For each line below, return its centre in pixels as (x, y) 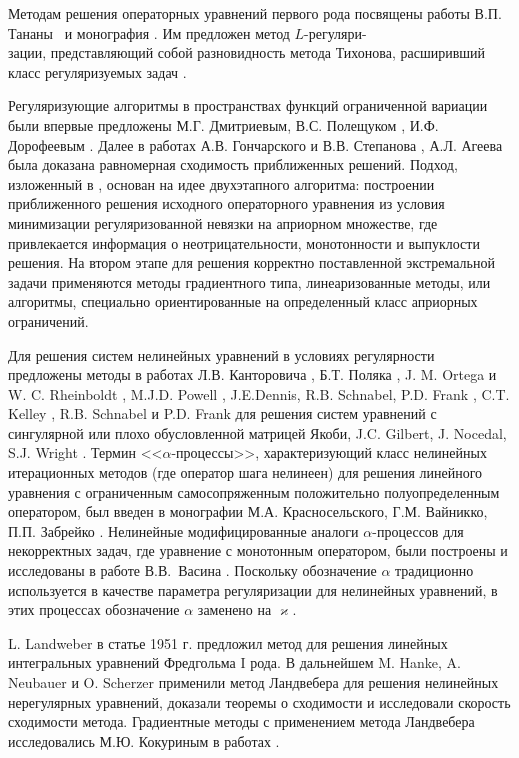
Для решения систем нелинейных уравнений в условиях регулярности (221, 354)
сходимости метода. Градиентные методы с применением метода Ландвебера (241, 721)
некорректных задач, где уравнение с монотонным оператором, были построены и (258, 550)
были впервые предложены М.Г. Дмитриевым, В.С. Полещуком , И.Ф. (223, 124)
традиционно (434, 570)
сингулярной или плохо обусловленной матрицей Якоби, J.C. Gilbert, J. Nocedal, (257, 432)
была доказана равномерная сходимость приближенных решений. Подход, (233, 164)
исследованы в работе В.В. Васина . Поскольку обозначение (192, 570)
